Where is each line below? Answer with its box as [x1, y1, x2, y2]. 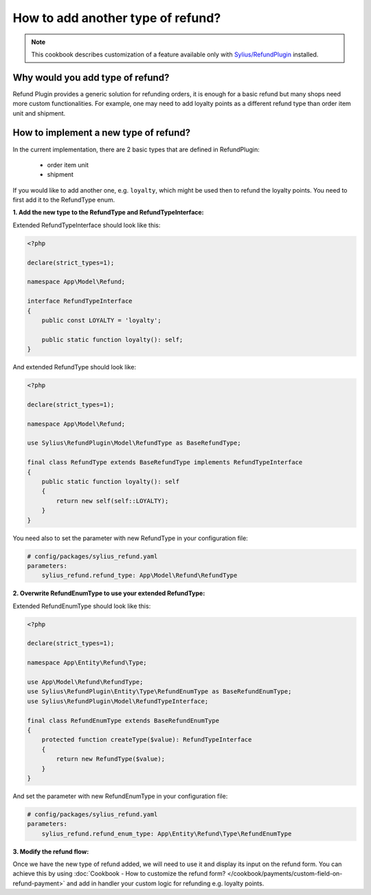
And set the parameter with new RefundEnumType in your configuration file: [12, 792, 228, 800]
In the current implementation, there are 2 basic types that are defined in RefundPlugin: [12, 145, 260, 153]
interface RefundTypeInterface [27, 297, 133, 305]
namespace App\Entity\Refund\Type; [27, 659, 147, 667]
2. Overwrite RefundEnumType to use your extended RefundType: [12, 589, 205, 598]
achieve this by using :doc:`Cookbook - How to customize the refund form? [12, 870, 226, 878]
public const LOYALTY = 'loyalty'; [41, 316, 161, 324]
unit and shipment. [12, 109, 66, 117]
